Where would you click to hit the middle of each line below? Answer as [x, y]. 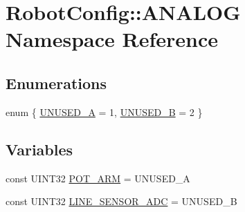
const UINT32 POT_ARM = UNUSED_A [98, 178]
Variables [39, 149]
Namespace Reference [112, 39]
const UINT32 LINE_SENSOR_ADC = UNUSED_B [121, 201]
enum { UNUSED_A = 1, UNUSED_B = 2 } [104, 112]
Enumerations [56, 83]
